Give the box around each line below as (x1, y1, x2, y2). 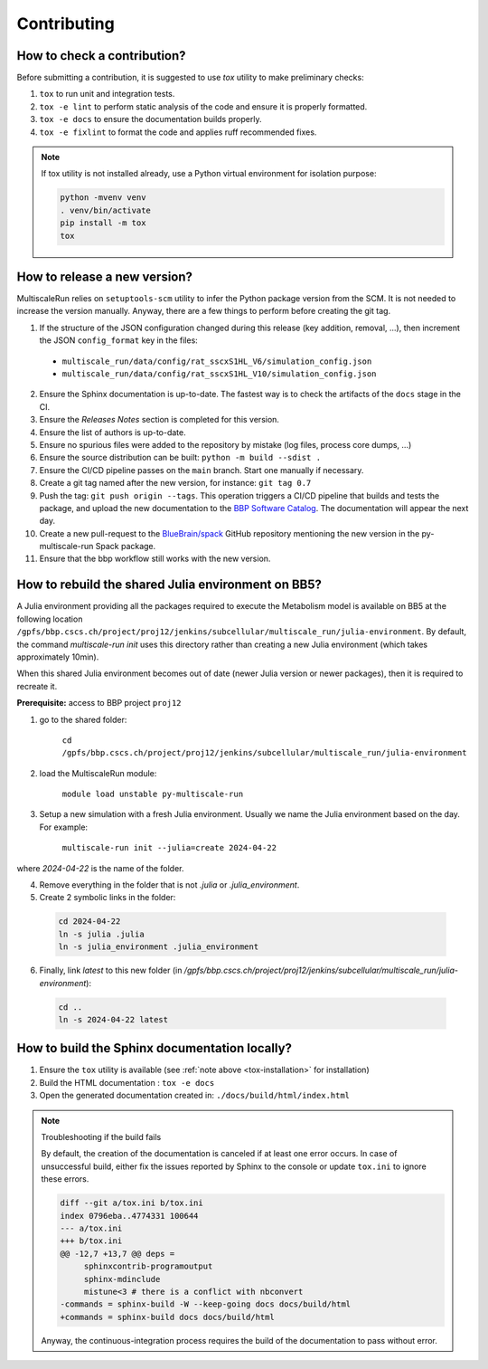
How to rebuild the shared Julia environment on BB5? (16, 577, 323, 593)
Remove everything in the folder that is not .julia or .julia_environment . (39, 879, 300, 890)
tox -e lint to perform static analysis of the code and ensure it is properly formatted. (39, 100, 368, 112)
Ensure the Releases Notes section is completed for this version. (39, 414, 280, 425)
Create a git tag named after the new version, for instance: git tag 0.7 (39, 478, 312, 489)
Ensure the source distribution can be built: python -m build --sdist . (39, 452, 321, 463)
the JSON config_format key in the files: (39, 335, 198, 346)
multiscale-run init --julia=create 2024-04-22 (61, 842, 277, 853)
